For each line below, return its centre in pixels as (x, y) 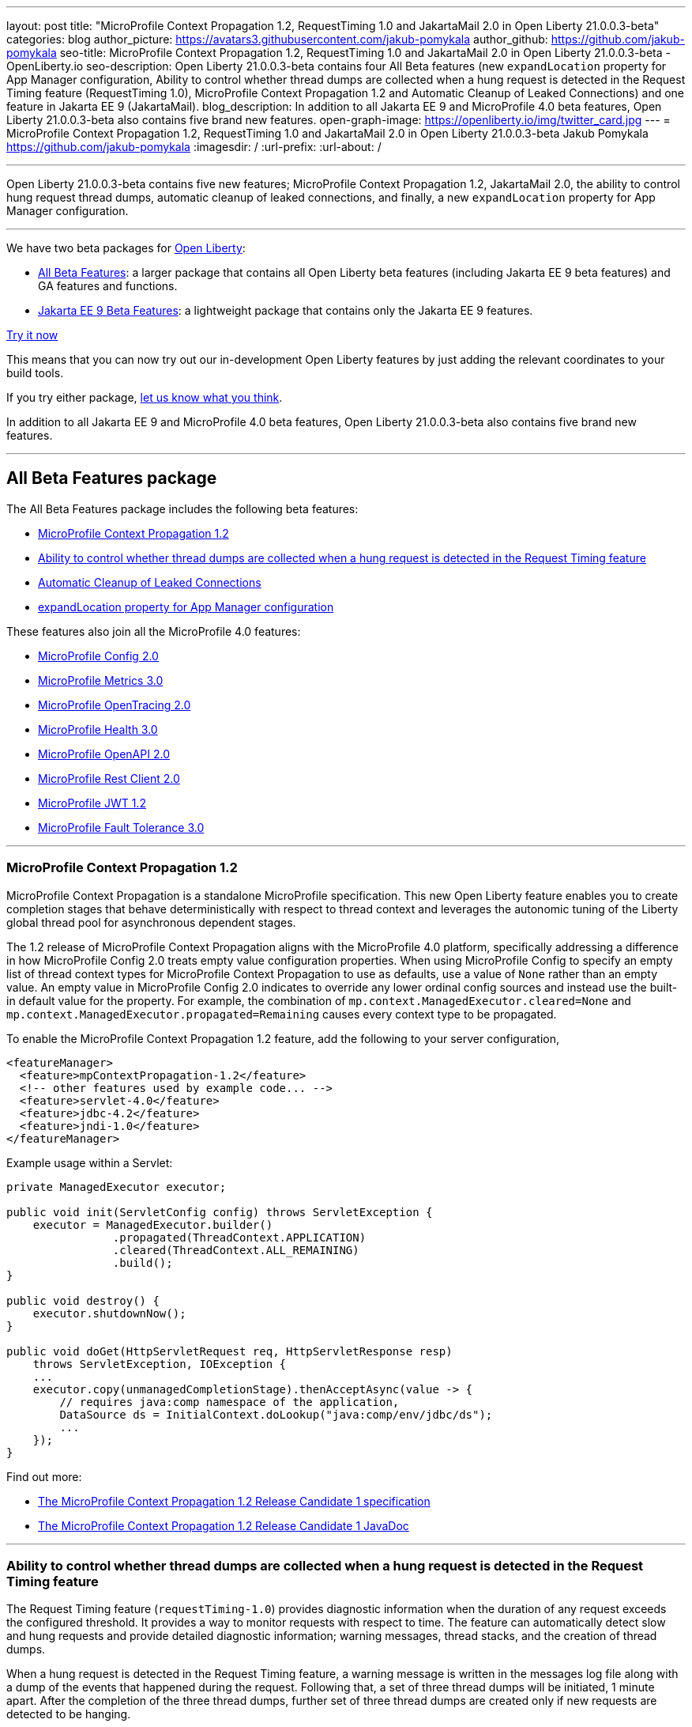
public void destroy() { (83, 1300)
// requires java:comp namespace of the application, (229, 1402)
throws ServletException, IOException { (160, 1364)
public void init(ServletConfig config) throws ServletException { (220, 1212)
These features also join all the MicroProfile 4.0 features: (154, 631)
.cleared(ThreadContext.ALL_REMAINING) (236, 1250)
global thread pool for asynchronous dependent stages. (151, 922)
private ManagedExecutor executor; (117, 1187)
